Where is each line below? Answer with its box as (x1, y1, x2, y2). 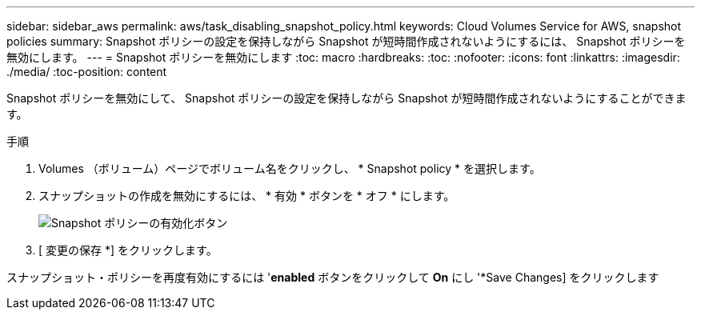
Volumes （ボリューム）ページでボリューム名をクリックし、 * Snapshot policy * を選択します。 (38, 162, 541, 175)
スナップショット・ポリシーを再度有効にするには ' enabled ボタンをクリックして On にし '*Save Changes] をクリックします (6, 270, 659, 284)
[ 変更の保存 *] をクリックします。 (38, 243, 218, 257)
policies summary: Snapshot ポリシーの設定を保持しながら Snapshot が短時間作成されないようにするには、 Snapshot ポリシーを (6, 34, 686, 48)
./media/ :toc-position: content (6, 65, 167, 78)
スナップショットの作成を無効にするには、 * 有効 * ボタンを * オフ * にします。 (38, 189, 455, 202)
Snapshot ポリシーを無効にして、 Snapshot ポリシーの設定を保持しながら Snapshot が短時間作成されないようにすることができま (6, 91, 687, 105)
